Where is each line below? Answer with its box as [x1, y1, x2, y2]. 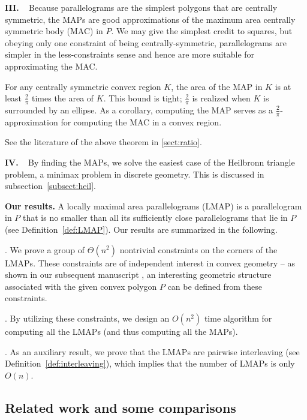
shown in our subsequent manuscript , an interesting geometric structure [5, 268, 272, 281]
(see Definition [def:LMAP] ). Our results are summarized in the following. [5, 223, 278, 235]
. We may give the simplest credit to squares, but [111, 25, 293, 37]
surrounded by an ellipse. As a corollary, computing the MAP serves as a [5, 103, 273, 116]
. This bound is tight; [103, 92, 182, 104]
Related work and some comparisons [5, 398, 236, 416]
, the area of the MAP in [171, 80, 263, 92]
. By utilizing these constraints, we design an [5, 311, 170, 324]
